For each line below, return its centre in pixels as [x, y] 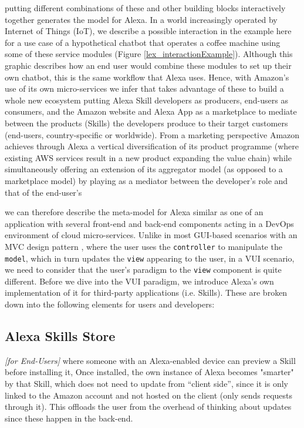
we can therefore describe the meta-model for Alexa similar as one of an [134, 212]
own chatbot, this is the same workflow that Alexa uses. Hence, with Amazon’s [147, 77]
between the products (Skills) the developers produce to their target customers [146, 123]
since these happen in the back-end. [69, 418]
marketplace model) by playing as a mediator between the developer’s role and [146, 180]
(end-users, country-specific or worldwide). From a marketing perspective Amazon [152, 134]
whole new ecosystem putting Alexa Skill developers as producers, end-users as [146, 100]
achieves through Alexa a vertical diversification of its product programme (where [152, 146]
